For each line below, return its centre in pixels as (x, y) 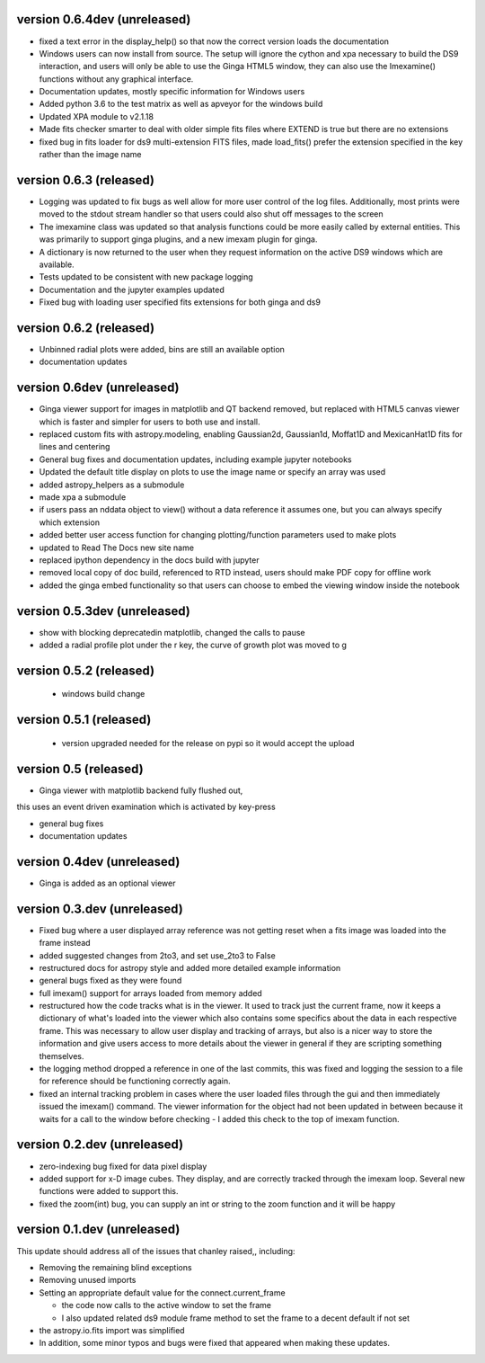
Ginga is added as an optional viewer (107, 883)
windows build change (103, 694)
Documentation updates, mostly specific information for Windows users (172, 92)
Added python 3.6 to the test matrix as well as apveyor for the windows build (181, 104)
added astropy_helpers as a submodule (112, 485)
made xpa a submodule (83, 497)
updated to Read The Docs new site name (117, 548)
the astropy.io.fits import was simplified (112, 1330)
